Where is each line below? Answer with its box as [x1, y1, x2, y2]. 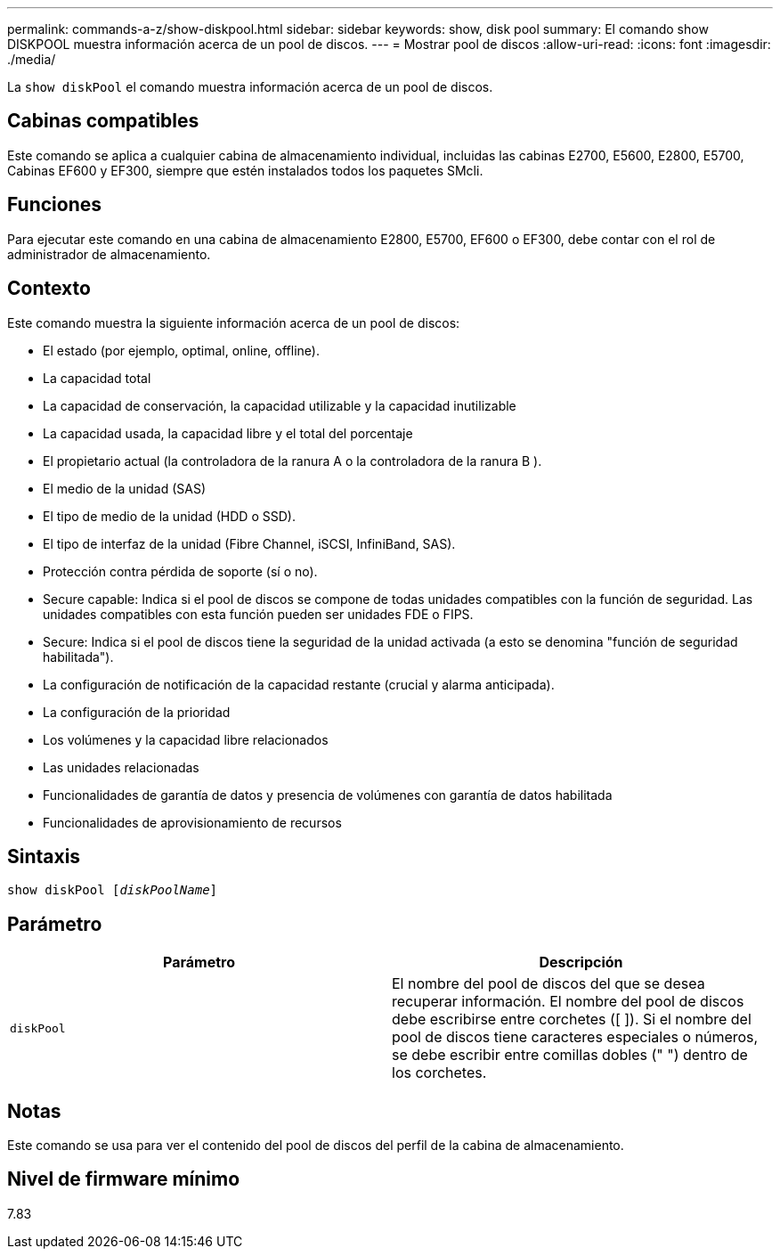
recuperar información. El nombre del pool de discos [392, 992, 744, 1011]
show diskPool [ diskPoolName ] [7, 883, 218, 898]
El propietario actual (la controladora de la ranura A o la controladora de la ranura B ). [43, 453, 542, 469]
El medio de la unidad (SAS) [43, 480, 207, 496]
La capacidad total [43, 370, 151, 386]
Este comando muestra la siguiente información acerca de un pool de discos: [7, 314, 460, 330]
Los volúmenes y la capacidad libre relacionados [43, 731, 329, 747]
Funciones [7, 193, 102, 216]
